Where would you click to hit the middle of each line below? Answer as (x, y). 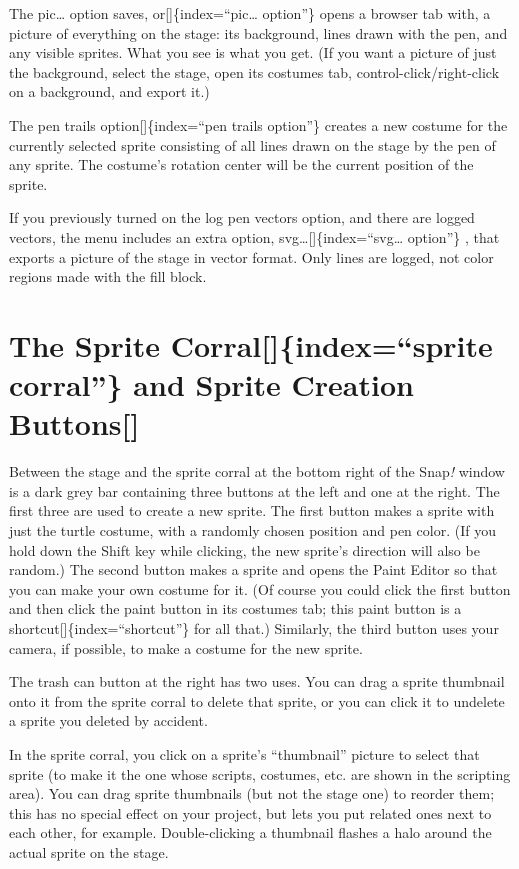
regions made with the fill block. (108, 276)
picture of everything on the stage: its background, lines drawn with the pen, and (258, 32)
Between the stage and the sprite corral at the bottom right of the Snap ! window (257, 471)
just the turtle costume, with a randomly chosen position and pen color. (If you (252, 530)
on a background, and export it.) (109, 91)
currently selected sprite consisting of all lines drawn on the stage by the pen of (252, 144)
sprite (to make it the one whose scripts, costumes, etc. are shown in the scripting (260, 773)
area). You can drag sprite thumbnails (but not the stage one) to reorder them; (252, 793)
